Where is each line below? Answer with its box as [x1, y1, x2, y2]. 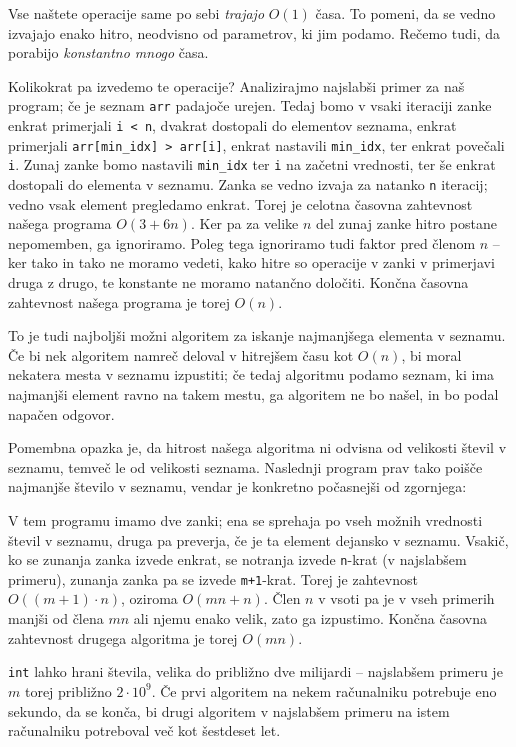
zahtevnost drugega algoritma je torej [8, 627, 238, 648]
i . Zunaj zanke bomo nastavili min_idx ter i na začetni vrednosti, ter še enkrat [8, 154, 496, 175]
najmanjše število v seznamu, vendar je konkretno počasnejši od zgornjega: [8, 476, 467, 497]
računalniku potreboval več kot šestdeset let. [8, 720, 281, 741]
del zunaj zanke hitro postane [316, 213, 498, 234]
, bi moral [401, 344, 462, 365]
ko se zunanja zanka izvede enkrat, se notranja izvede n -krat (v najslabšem [8, 549, 467, 570]
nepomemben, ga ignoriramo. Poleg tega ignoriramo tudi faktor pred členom [8, 232, 476, 253]
